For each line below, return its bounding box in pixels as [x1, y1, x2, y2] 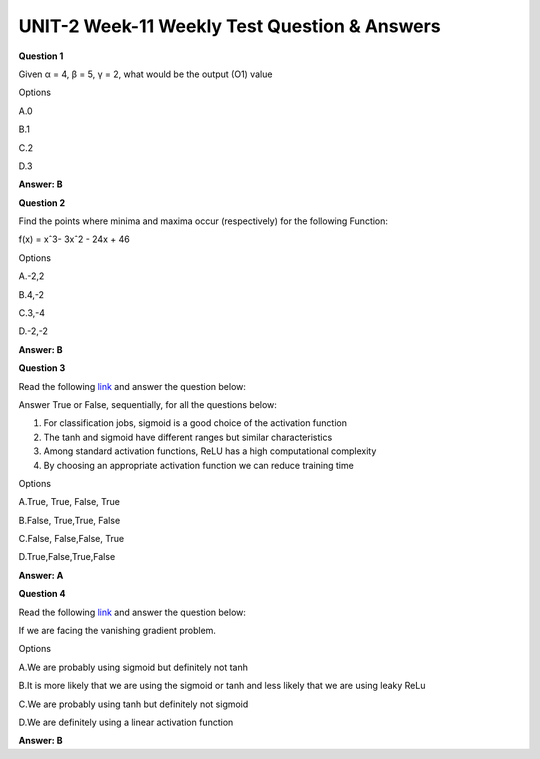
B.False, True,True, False [18, 514, 121, 526]
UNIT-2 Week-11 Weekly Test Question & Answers [18, 15, 441, 37]
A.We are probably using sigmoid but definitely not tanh [18, 661, 249, 673]
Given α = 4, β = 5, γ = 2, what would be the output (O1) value [18, 68, 273, 80]
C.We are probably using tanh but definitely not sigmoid [18, 698, 249, 710]
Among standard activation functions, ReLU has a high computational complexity [43, 445, 377, 457]
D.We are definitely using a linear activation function [18, 716, 234, 728]
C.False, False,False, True [18, 533, 125, 545]
